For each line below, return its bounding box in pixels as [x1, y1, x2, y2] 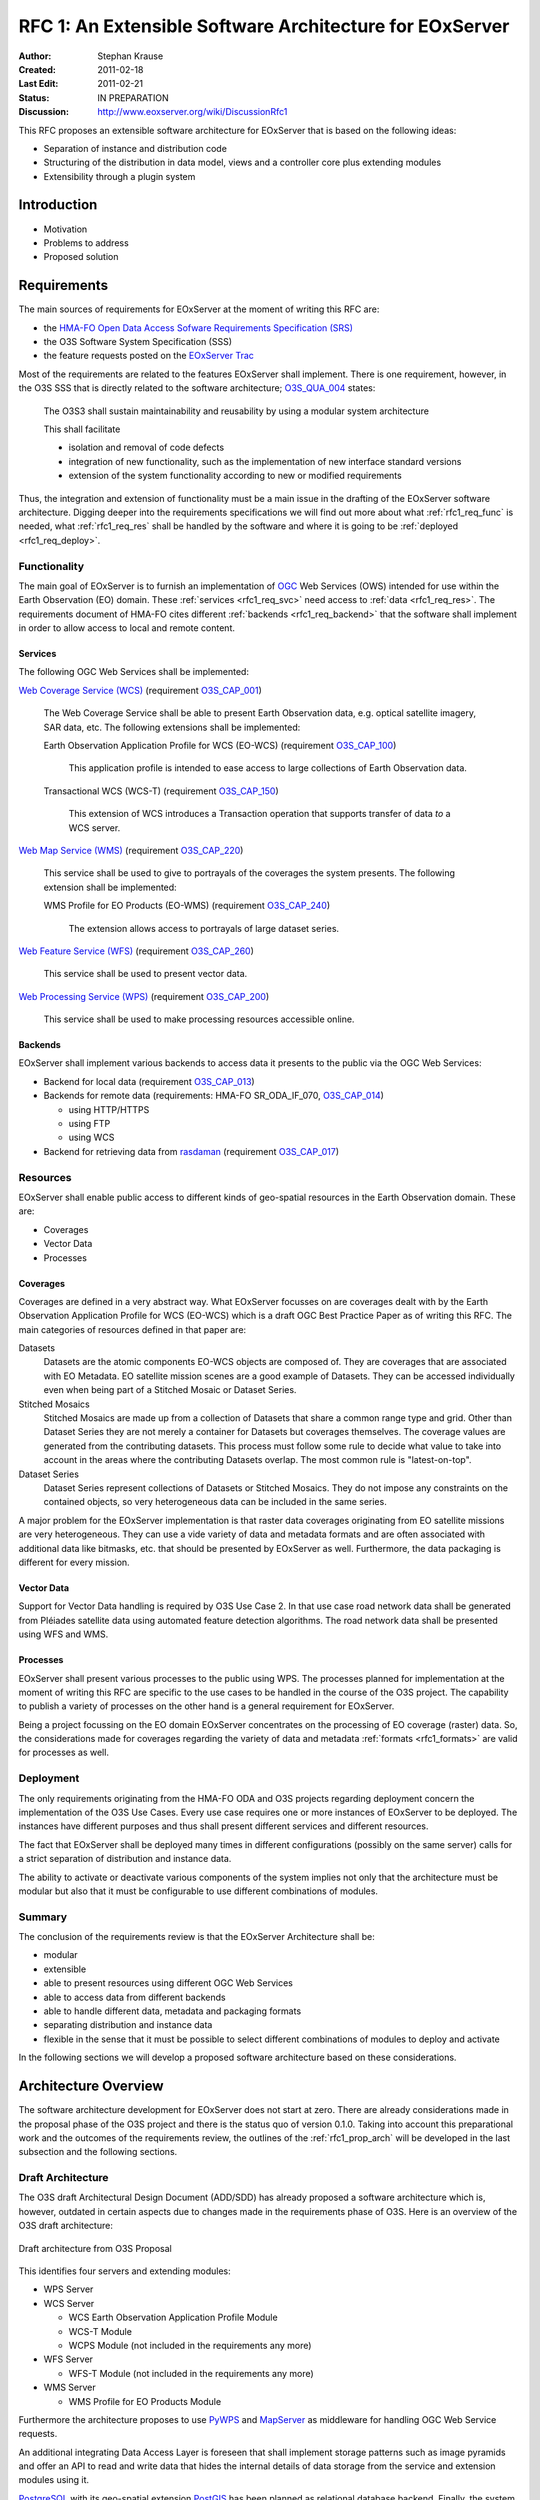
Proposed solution [43, 251, 119, 263]
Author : [18, 50, 52, 62]
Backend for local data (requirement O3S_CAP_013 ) [43, 1075, 255, 1087]
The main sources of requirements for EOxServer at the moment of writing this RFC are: [18, 303, 380, 315]
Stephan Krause [97, 50, 164, 62]
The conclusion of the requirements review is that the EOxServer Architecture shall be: [18, 1931, 375, 1943]
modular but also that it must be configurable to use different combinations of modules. [18, 1885, 379, 1897]
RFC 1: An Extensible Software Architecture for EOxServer [18, 15, 510, 37]
